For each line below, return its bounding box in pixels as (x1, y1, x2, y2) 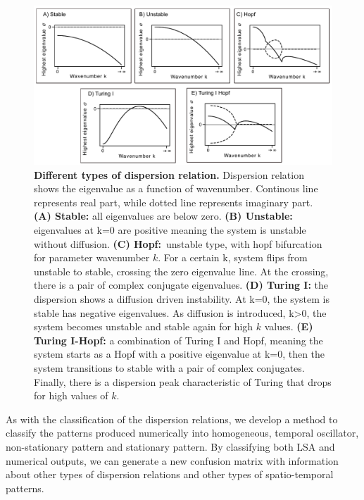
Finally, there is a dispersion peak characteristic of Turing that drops (34, 374, 332, 389)
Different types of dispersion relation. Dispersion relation (34, 167, 304, 182)
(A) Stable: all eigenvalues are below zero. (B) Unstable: (34, 208, 293, 223)
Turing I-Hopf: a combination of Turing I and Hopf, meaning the (34, 332, 323, 347)
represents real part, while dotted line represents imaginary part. (34, 194, 313, 209)
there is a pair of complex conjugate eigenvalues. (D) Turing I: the (34, 277, 328, 292)
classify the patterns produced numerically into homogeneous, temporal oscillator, (6, 425, 359, 440)
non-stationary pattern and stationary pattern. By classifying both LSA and (6, 439, 335, 454)
